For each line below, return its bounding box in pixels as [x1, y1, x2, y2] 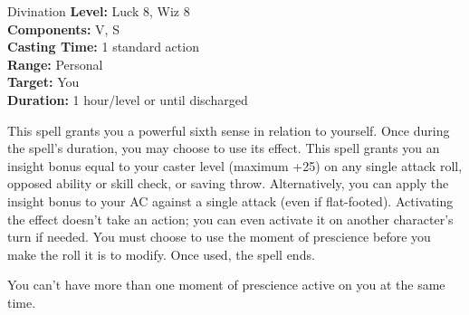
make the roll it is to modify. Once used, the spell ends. [7, 244, 315, 263]
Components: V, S [7, 19, 120, 38]
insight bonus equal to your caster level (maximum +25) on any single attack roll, [7, 156, 463, 175]
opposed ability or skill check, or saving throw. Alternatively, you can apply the [7, 174, 449, 193]
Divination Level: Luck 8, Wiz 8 [7, 2, 190, 20]
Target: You [7, 72, 80, 91]
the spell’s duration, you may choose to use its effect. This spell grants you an [7, 138, 440, 157]
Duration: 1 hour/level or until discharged [7, 90, 248, 109]
